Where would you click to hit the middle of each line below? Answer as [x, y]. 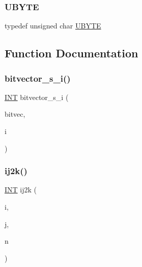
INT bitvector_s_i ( [37, 97]
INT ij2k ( [21, 190]
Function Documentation [72, 53]
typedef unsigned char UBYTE [53, 26]
